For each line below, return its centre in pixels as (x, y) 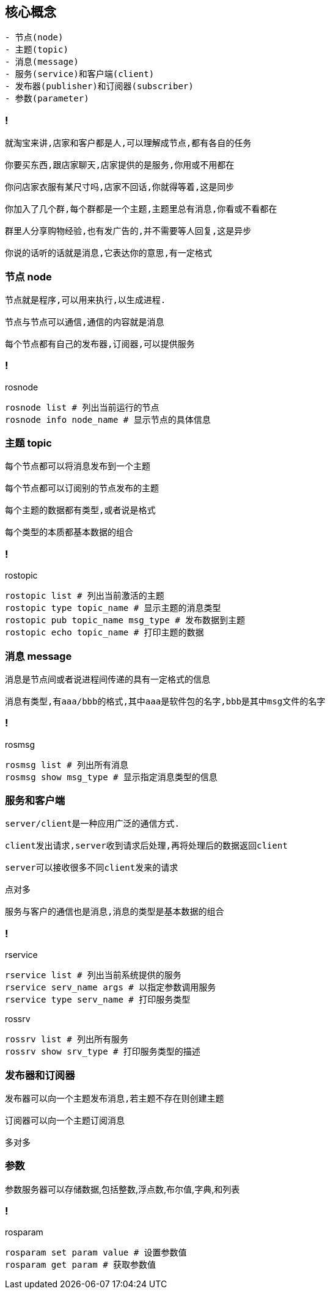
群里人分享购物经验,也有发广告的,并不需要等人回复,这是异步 (128, 231)
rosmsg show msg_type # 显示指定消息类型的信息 (111, 777)
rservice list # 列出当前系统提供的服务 (93, 975)
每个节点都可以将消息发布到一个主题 (78, 466)
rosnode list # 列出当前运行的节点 (82, 407)
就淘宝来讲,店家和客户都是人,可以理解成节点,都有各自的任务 (128, 143)
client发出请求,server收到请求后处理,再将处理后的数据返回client (146, 846)
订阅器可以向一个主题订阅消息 (65, 1120)
